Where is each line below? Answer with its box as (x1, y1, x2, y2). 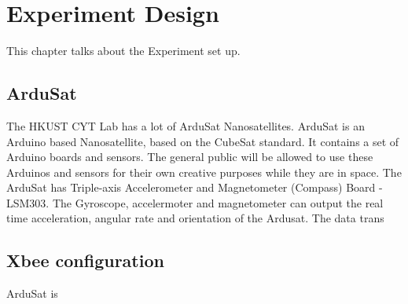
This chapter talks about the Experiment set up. (6, 42, 241, 59)
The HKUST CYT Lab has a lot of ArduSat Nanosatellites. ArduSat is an (6, 117, 365, 134)
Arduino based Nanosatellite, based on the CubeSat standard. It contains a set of (6, 133, 399, 149)
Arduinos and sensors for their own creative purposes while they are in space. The (6, 163, 402, 180)
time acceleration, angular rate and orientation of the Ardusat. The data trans (6, 210, 384, 226)
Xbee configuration (6, 248, 164, 273)
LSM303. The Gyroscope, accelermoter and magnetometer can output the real (6, 194, 384, 211)
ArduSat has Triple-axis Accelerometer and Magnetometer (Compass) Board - (6, 179, 383, 196)
